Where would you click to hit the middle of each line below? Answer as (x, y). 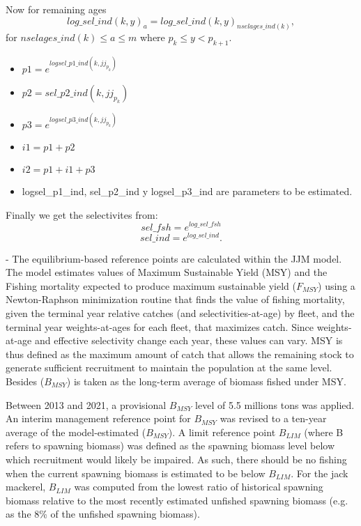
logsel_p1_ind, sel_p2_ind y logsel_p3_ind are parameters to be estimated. (187, 191)
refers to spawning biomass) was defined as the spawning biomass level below (170, 446)
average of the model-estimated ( (76, 432)
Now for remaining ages (56, 9)
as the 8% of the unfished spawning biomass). (103, 514)
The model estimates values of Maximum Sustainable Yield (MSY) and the (167, 272)
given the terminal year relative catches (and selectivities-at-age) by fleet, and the (180, 312)
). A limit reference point (222, 432)
